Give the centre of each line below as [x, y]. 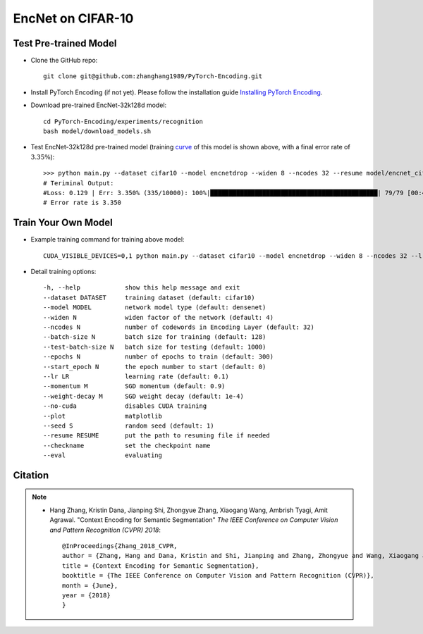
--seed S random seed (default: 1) [129, 425]
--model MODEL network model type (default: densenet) [155, 307]
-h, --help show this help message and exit [142, 288]
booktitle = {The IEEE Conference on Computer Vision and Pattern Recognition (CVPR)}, [219, 576]
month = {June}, [90, 585]
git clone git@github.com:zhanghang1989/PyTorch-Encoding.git [153, 76]
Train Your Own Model [63, 223]
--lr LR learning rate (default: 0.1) [136, 376]
